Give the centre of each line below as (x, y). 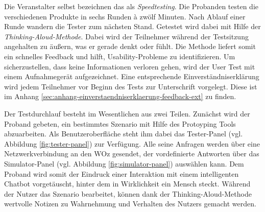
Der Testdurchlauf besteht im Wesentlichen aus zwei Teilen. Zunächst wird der (127, 113)
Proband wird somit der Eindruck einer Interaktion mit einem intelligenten (122, 173)
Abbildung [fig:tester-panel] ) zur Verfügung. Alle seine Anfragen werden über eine (132, 143)
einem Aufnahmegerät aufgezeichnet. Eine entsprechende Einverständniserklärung (132, 76)
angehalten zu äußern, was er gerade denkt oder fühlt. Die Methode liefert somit (130, 46)
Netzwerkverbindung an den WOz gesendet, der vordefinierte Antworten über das (132, 154)
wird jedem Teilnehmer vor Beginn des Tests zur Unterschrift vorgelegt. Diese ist (131, 86)
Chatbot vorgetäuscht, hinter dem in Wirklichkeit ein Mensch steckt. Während (127, 184)
